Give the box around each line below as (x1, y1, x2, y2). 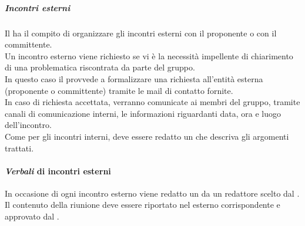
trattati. (5, 141, 34, 154)
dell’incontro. (5, 119, 52, 131)
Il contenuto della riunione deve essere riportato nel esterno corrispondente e (5, 198, 280, 211)
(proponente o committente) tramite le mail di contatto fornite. (5, 84, 233, 96)
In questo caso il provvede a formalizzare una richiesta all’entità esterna (5, 72, 263, 85)
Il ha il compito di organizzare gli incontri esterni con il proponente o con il (5, 26, 277, 39)
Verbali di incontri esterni (5, 164, 111, 177)
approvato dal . (5, 210, 59, 222)
